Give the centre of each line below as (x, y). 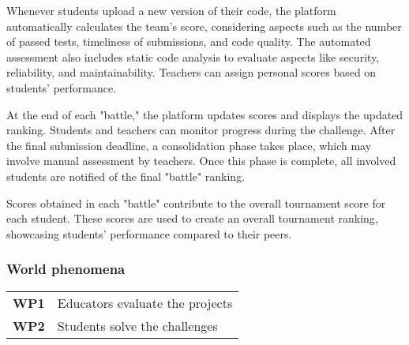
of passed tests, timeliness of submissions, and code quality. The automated (189, 41)
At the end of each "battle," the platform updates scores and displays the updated (205, 114)
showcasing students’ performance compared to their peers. (149, 233)
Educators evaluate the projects (145, 302)
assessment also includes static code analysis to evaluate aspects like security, (193, 56)
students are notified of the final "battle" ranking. (126, 176)
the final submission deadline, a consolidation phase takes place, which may (189, 145)
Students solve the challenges (137, 325)
